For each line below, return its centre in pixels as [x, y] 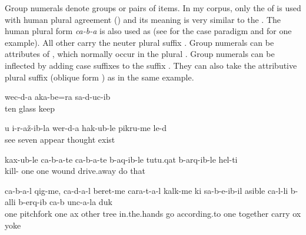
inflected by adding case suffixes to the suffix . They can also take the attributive [151, 65]
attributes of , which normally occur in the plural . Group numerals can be [140, 54]
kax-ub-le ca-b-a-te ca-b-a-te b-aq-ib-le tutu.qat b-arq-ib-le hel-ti [121, 159]
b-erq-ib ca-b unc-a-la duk [65, 202]
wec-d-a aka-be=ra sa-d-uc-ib [58, 97]
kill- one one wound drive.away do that [75, 171]
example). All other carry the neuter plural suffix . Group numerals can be [139, 42]
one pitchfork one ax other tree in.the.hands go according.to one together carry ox [153, 213]
